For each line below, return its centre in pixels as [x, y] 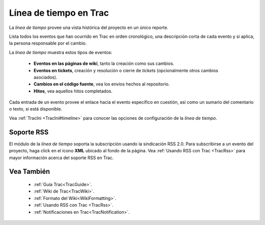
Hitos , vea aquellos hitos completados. [73, 91]
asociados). [45, 77]
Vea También [29, 172]
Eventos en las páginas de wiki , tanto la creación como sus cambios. [104, 63]
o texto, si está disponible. [36, 109]
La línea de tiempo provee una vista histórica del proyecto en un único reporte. [89, 28]
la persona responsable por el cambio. [48, 43]
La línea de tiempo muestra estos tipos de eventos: [61, 52]
